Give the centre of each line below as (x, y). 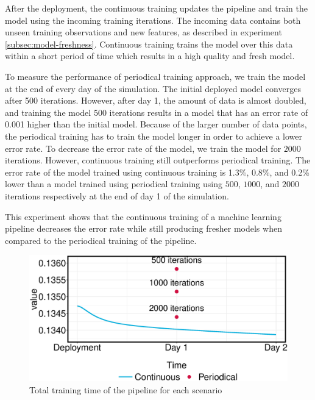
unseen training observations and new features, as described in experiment (143, 32)
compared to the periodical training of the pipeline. (101, 240)
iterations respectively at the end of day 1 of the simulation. (117, 195)
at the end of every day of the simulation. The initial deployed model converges (153, 88)
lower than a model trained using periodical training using (114, 184)
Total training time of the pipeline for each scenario (126, 389)
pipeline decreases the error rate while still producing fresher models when (143, 228)
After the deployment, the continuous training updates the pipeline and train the (156, 8)
